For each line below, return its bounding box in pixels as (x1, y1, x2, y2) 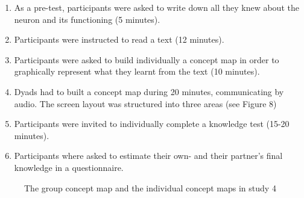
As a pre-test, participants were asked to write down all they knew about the (14, 1, 299, 13)
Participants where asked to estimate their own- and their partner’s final (14, 149, 283, 162)
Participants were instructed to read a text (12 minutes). (14, 33, 224, 46)
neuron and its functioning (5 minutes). (14, 13, 160, 25)
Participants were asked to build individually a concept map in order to (14, 53, 279, 66)
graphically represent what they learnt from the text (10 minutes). (14, 65, 260, 78)
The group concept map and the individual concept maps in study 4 (24, 181, 276, 194)
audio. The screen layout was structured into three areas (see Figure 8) (14, 97, 277, 110)
